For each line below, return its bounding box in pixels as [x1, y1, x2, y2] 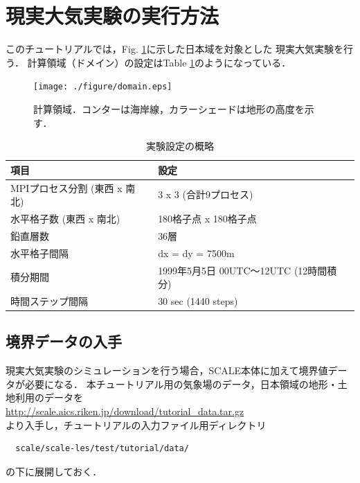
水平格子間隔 [10, 245, 69, 260]
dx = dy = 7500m [158, 245, 235, 260]
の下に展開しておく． [6, 464, 102, 478]
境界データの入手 [6, 331, 122, 352]
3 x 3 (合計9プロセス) [158, 187, 253, 202]
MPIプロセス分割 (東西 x [10, 180, 123, 195]
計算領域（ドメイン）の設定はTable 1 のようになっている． [27, 55, 291, 69]
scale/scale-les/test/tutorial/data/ [15, 444, 189, 454]
